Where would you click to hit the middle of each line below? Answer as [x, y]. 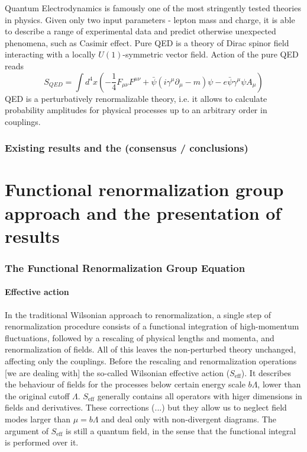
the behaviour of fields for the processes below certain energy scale [125, 384]
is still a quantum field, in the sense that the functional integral [181, 430]
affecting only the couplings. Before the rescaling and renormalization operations [151, 360]
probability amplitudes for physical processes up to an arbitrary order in [136, 110]
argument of [27, 430]
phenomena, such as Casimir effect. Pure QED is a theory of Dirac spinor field [147, 42]
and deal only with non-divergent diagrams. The [189, 419]
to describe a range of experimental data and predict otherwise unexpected [140, 31]
